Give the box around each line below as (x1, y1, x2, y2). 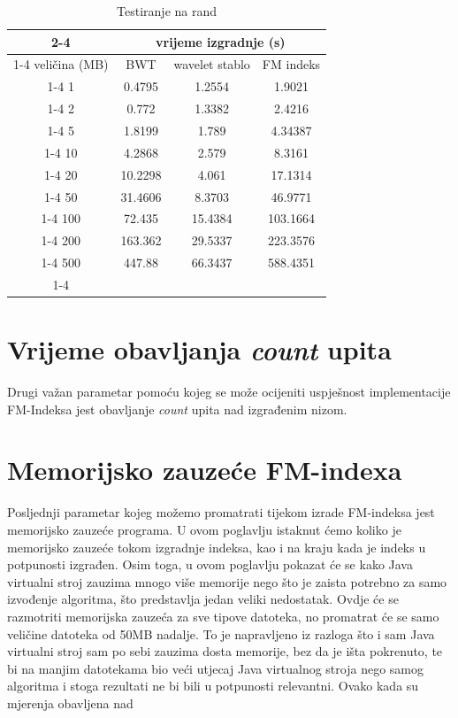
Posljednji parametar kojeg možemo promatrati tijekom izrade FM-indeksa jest (7, 503, 435, 521)
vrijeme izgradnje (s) (156, 32, 286, 50)
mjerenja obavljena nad (7, 693, 134, 712)
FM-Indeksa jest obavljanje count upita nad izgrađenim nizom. (7, 399, 347, 418)
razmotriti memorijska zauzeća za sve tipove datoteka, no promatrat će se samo (7, 606, 439, 625)
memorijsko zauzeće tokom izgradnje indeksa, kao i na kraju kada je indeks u (7, 537, 426, 556)
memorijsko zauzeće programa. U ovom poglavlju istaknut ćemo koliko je (7, 521, 401, 538)
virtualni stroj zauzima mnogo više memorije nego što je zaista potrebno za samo (7, 572, 447, 591)
